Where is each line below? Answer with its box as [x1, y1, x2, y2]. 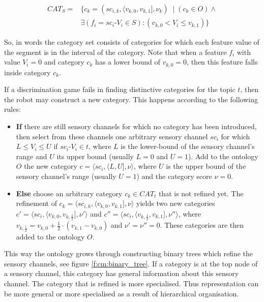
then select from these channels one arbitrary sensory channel [16, 131, 208, 141]
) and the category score [136, 171, 212, 182]
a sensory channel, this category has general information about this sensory [4, 268, 239, 279]
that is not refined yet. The [158, 188, 244, 198]
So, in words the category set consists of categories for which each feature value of [4, 37, 259, 47]
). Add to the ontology [188, 150, 258, 161]
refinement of [16, 198, 57, 208]
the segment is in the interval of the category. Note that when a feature [4, 46, 227, 57]
